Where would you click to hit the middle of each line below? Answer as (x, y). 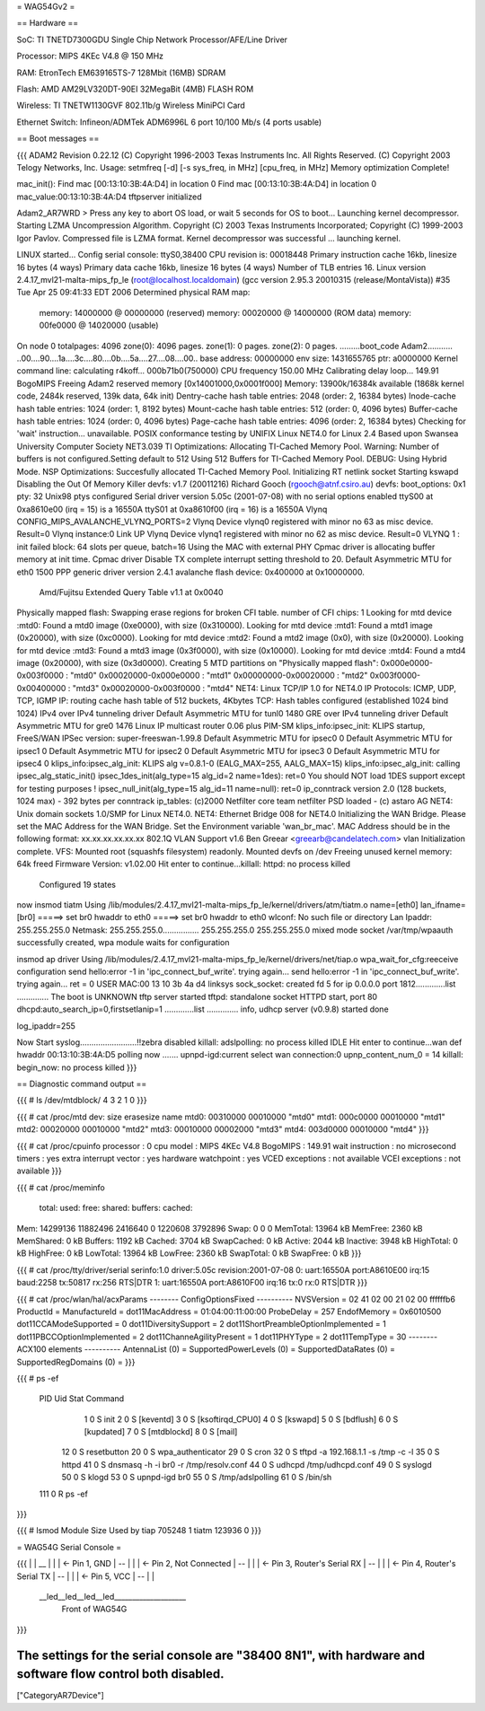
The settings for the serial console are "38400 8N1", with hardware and (221, 1655)
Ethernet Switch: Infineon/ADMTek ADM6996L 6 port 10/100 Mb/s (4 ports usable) (169, 122)
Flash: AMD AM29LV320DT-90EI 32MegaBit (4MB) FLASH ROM (135, 89)
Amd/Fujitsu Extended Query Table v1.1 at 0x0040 (131, 592)
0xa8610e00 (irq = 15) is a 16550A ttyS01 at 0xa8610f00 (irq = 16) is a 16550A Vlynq (172, 509)
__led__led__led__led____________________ (113, 1596)
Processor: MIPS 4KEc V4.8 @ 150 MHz (90, 56)
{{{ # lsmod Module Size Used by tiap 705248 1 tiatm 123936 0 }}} (139, 1531)
